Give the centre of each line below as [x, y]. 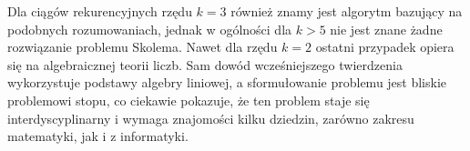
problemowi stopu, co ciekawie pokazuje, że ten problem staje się [189, 100]
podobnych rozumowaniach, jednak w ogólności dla [150, 29]
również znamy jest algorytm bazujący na [347, 11]
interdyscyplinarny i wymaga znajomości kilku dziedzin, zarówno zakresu [211, 118]
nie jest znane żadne [386, 29]
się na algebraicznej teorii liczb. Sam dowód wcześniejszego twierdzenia [205, 64]
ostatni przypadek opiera [385, 47]
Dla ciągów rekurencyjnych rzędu [100, 11]
